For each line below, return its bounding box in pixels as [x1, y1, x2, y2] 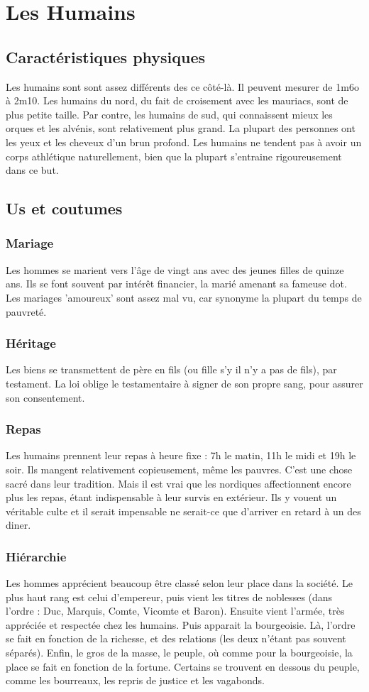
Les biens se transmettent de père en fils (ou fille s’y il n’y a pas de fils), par [6, 362, 337, 377]
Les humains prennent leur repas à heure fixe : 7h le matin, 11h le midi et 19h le [6, 448, 356, 463]
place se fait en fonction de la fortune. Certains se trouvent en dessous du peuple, [6, 659, 360, 674]
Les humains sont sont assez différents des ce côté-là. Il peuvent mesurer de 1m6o [6, 79, 359, 94]
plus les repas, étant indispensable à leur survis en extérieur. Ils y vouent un [6, 490, 337, 505]
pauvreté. [6, 304, 47, 319]
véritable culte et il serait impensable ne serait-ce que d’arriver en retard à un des [6, 503, 361, 518]
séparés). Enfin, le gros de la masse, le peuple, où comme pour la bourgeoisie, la [6, 645, 353, 660]
